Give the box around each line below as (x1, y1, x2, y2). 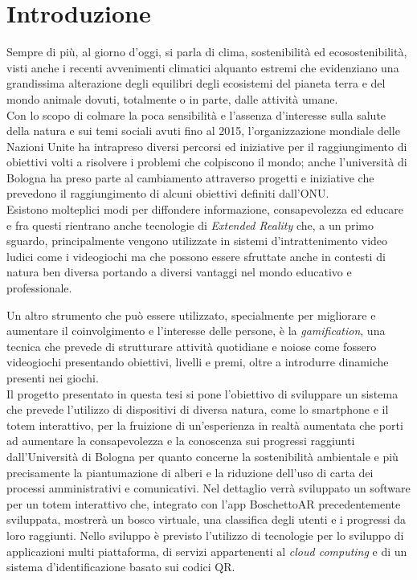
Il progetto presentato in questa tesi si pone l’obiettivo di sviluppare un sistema (6, 385, 399, 402)
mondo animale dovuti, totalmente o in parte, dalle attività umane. (6, 90, 338, 107)
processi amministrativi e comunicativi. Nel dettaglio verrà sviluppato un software (6, 480, 411, 496)
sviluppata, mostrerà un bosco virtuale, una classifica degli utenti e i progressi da (6, 511, 406, 528)
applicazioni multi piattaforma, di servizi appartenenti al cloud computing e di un (6, 542, 407, 559)
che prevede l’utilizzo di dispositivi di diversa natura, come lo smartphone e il (6, 401, 389, 418)
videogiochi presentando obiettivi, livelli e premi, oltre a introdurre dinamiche (6, 353, 389, 370)
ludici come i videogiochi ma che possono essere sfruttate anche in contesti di (6, 247, 386, 264)
